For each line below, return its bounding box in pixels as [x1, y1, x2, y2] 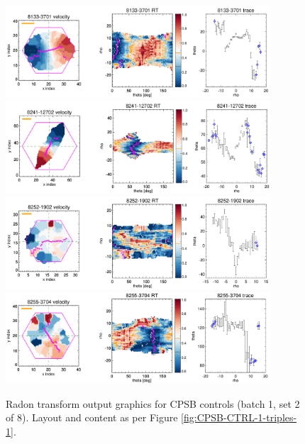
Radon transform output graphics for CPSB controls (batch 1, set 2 [6, 396, 300, 411]
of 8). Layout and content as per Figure [6, 410, 178, 425]
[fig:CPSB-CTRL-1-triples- [181, 410, 297, 425]
